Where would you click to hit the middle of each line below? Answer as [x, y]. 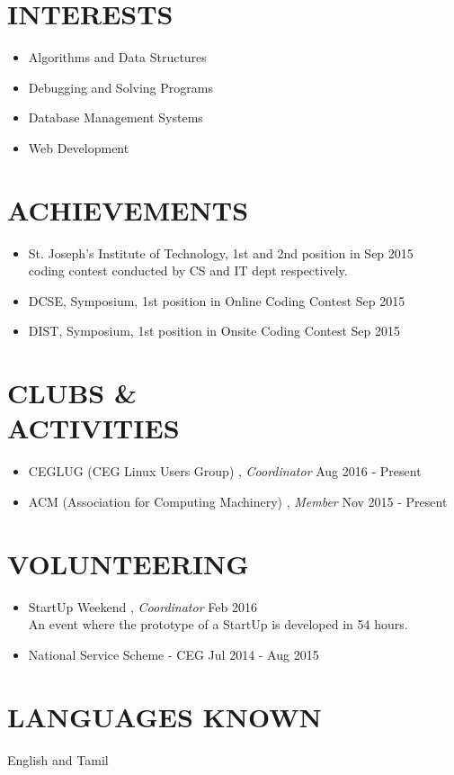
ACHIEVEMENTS [128, 209]
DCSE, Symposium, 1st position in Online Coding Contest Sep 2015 [217, 300]
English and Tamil [58, 759]
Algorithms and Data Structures [117, 57]
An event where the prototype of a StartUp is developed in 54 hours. [218, 624]
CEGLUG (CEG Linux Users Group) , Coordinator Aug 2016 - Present [225, 471]
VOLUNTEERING [128, 563]
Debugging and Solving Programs [120, 87]
